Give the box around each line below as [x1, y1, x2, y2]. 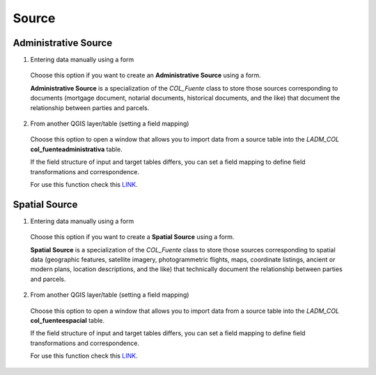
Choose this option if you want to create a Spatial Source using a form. [30, 233, 235, 241]
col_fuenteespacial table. [30, 316, 105, 324]
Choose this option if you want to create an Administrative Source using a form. [30, 71, 261, 79]
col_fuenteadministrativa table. [30, 145, 123, 153]
